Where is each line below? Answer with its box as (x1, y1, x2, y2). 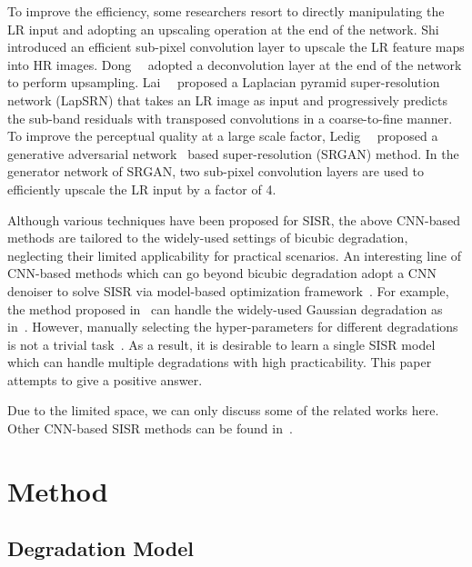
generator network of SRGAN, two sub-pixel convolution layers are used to (7, 162, 425, 181)
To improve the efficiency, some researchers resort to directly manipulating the (7, 2, 445, 20)
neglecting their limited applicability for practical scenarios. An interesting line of (7, 245, 462, 264)
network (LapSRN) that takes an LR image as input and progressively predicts (7, 90, 447, 109)
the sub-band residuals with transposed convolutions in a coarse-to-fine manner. (7, 108, 453, 127)
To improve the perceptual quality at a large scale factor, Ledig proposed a (7, 126, 438, 145)
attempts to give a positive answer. (7, 370, 203, 389)
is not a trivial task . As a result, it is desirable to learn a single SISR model (7, 334, 436, 353)
